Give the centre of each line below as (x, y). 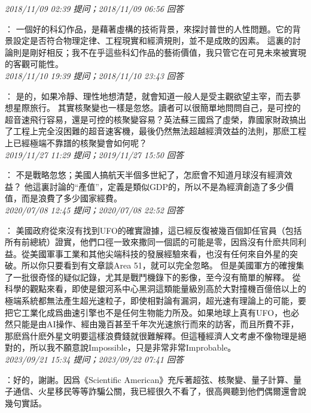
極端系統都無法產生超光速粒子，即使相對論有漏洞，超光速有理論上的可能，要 (155, 301)
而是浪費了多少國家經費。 (71, 198)
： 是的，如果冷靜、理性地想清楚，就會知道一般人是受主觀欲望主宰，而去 (149, 96)
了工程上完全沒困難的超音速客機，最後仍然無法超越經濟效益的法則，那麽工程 (155, 131)
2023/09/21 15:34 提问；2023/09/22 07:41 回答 (94, 359)
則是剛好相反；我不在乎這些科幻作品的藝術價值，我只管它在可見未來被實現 (159, 52)
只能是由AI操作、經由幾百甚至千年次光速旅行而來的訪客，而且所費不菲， (156, 324)
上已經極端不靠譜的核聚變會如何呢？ (76, 142)
